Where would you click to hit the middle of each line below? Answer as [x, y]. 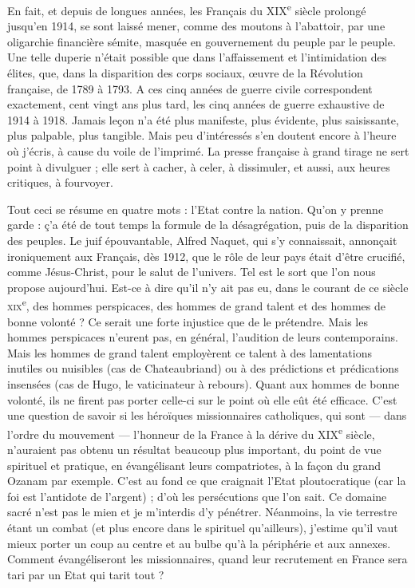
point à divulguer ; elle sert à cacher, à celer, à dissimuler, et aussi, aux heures [199, 166]
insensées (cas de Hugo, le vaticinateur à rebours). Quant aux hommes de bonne [204, 383]
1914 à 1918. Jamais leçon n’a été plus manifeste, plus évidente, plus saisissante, [203, 119]
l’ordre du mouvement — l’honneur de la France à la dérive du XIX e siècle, [191, 432]
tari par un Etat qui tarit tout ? [86, 574]
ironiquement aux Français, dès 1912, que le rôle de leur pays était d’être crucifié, [206, 256]
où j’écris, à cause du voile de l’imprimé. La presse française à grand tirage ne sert [208, 151]
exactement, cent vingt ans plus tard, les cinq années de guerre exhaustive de [196, 104]
